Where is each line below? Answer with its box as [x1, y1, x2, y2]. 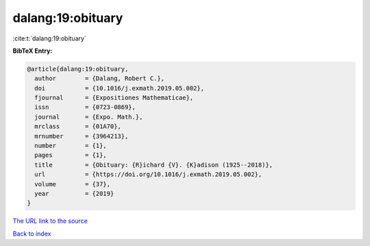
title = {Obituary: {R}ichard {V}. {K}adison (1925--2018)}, [34, 161, 273, 169]
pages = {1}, [34, 151, 108, 159]
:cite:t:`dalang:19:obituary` [12, 34, 87, 42]
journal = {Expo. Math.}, [34, 113, 143, 121]
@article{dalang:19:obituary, [27, 65, 129, 73]
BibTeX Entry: [12, 47, 53, 55]
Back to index [12, 230, 51, 238]
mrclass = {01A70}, [34, 123, 121, 130]
